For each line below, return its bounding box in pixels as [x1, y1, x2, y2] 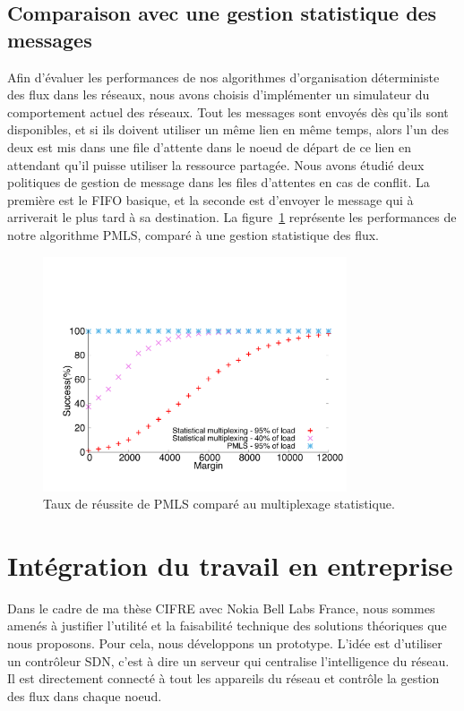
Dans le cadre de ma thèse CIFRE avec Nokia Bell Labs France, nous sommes [7, 598, 435, 617]
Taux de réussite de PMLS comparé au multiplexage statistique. [43, 494, 395, 513]
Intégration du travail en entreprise [7, 546, 453, 583]
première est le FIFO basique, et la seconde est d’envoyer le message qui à [7, 190, 414, 209]
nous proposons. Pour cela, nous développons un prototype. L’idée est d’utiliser [7, 634, 443, 653]
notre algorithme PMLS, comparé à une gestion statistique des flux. [7, 225, 379, 244]
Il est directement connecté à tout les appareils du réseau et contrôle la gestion [7, 669, 440, 688]
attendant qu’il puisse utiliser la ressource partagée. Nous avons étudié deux [7, 155, 425, 174]
